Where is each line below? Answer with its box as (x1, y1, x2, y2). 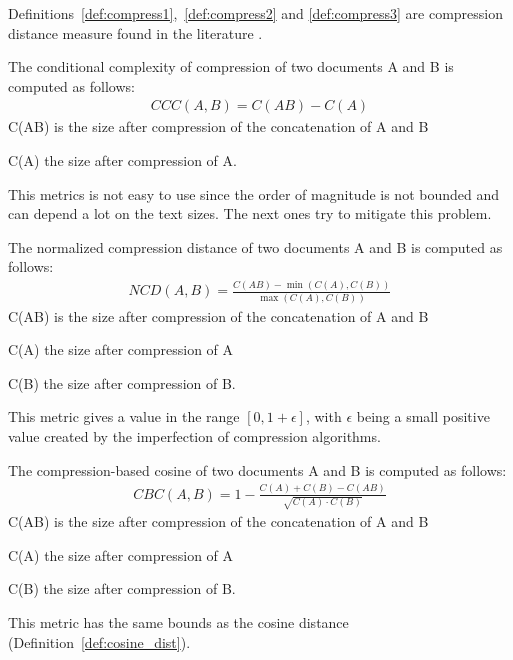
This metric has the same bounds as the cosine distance (8, 612, 349, 633)
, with (305, 406, 342, 427)
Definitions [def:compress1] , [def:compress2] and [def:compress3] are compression (8, 3, 504, 23)
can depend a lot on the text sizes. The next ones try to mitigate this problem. (8, 203, 492, 224)
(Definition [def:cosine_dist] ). (8, 631, 191, 652)
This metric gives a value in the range (8, 406, 240, 427)
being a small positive (356, 406, 490, 427)
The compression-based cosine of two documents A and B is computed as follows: (8, 459, 507, 480)
